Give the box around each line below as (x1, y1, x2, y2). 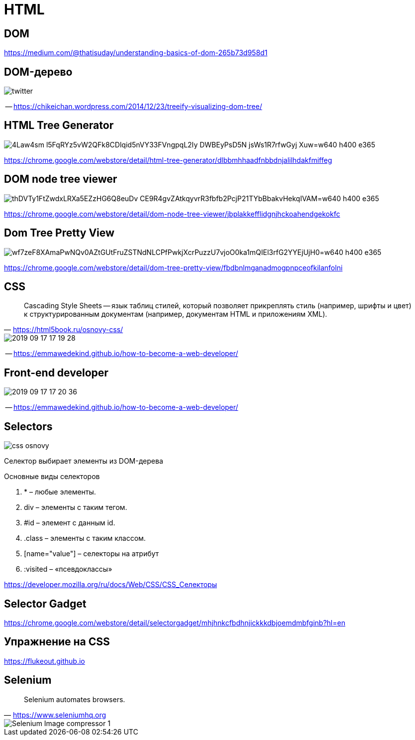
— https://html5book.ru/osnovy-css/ (4, 325, 123, 334)
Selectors (4, 420, 53, 433)
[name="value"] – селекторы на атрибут (24, 549, 159, 558)
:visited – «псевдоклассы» (24, 565, 112, 574)
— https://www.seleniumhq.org (4, 710, 106, 719)
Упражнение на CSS (4, 635, 110, 648)
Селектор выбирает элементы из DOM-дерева (4, 457, 163, 466)
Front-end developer (4, 366, 108, 379)
